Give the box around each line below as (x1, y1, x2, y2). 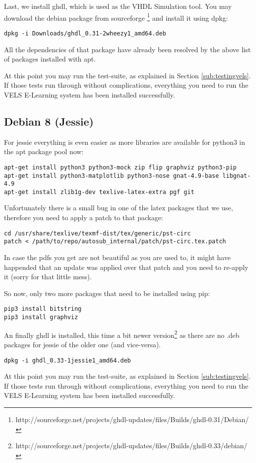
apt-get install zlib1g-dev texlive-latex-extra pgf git (4, 188, 194, 196)
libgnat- (222, 172, 251, 179)
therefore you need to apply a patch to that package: (4, 212, 163, 223)
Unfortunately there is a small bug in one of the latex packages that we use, (4, 202, 233, 213)
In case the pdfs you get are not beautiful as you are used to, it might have (4, 252, 231, 262)
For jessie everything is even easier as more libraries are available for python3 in (4, 136, 245, 147)
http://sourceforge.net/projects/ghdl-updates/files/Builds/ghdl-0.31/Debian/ (15, 414, 249, 424)
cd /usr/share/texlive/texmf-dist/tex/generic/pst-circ (4, 230, 191, 237)
